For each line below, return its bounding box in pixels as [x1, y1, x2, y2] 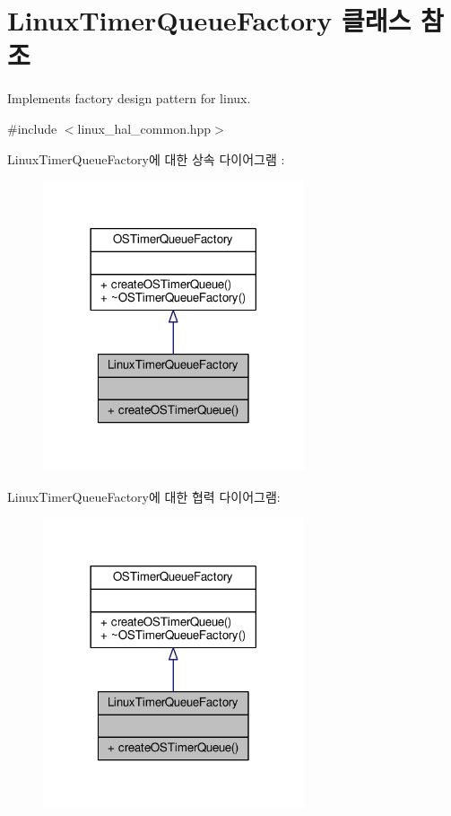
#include [7, 118, 57, 137]
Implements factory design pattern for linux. [7, 89, 251, 108]
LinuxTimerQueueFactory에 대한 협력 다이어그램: [7, 487, 281, 505]
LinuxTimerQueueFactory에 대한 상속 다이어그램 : [7, 149, 285, 168]
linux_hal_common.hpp [77, 118, 212, 137]
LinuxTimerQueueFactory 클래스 [7, 2, 412, 39]
